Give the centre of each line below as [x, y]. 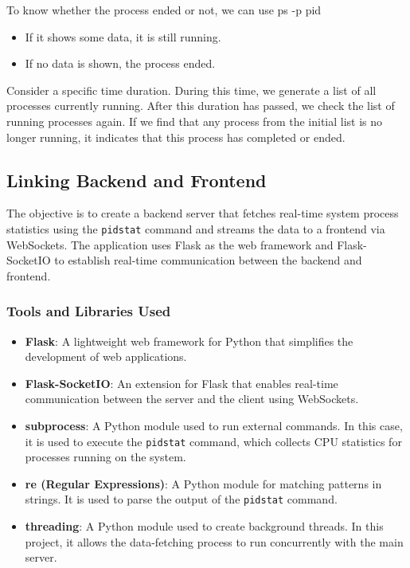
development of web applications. [106, 356]
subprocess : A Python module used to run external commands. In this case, [214, 425]
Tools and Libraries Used [89, 311]
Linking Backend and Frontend [137, 180]
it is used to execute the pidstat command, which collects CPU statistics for [213, 441]
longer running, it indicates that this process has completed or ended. [176, 137]
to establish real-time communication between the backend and [208, 260]
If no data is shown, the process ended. [120, 63]
